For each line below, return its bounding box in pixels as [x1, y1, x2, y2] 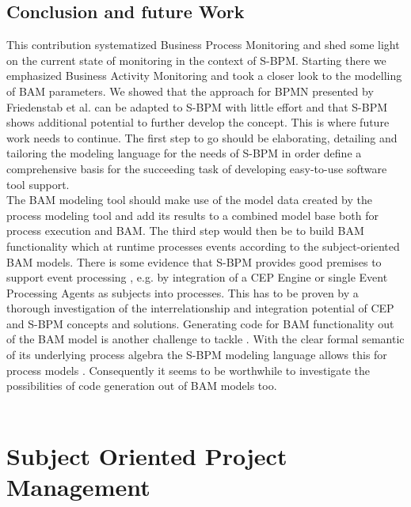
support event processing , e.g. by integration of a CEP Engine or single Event [6, 269, 388, 286]
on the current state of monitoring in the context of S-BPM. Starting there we [6, 51, 386, 68]
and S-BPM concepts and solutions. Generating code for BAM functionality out [6, 315, 394, 331]
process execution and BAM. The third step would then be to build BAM [6, 222, 364, 239]
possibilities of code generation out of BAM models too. [6, 377, 277, 394]
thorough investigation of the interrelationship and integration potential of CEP [6, 300, 394, 316]
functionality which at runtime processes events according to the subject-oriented [6, 237, 400, 254]
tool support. [6, 176, 70, 192]
